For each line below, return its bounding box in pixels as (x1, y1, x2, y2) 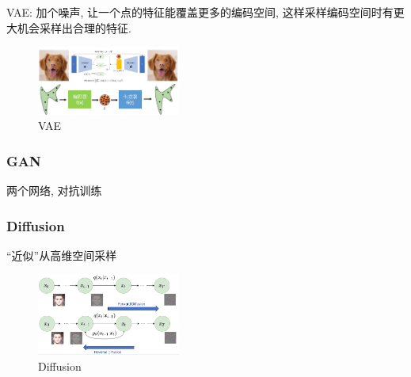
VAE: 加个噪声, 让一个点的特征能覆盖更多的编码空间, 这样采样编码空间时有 (6, 4, 394, 20)
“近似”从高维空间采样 (6, 246, 117, 263)
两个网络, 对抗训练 (6, 182, 102, 199)
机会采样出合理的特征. (17, 19, 131, 36)
